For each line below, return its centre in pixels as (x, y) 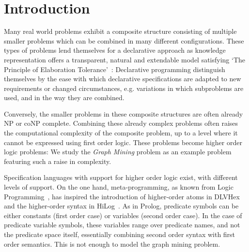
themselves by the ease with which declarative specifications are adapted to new (123, 79)
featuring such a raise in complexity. (58, 161)
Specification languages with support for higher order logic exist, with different (121, 177)
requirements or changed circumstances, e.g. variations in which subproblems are (124, 88)
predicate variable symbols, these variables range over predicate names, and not (122, 225)
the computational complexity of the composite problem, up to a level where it (121, 133)
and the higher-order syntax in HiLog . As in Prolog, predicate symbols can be (121, 206)
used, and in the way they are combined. (64, 97)
